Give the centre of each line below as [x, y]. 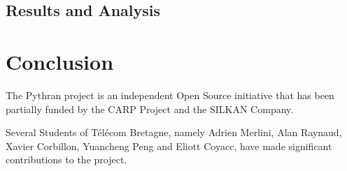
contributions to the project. [66, 159]
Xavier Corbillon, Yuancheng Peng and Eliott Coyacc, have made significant [169, 146]
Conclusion [60, 61]
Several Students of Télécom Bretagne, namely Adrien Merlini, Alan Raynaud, [174, 132]
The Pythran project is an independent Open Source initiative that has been [170, 95]
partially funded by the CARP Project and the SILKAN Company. [150, 109]
